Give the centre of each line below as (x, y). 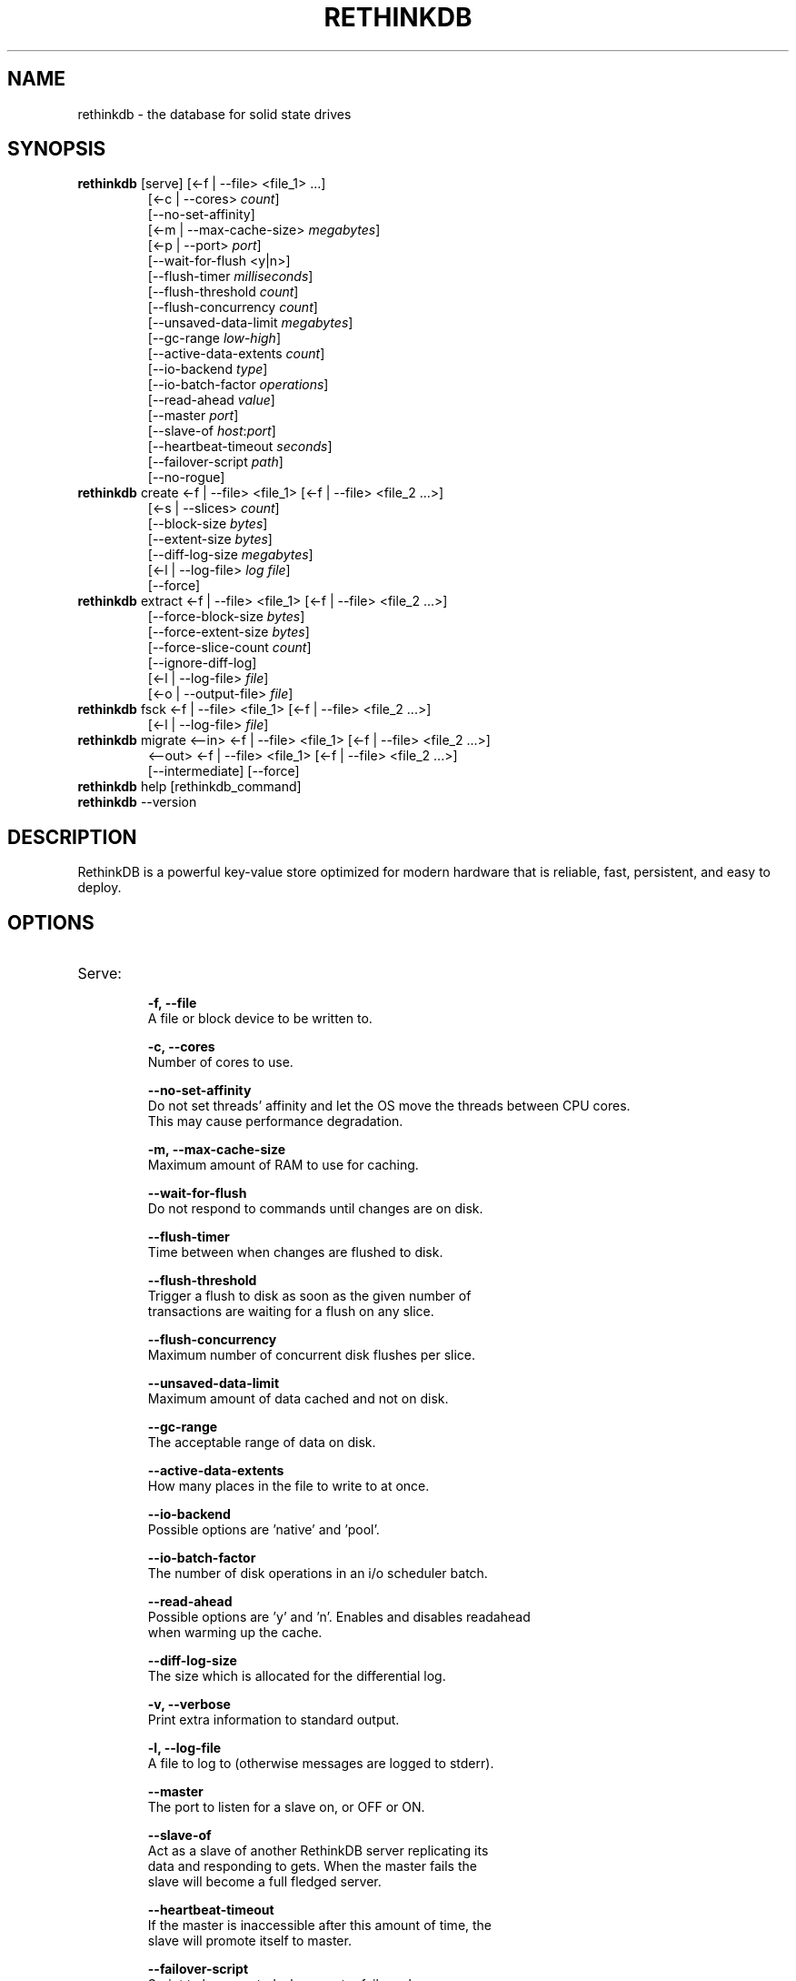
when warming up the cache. (235, 1633)
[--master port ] (193, 416)
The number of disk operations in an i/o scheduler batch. (318, 1574)
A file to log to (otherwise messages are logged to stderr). (321, 1764)
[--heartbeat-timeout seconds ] (240, 447)
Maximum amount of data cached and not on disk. (298, 1399)
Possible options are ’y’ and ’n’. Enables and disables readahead (339, 1617)
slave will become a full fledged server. (264, 1882)
